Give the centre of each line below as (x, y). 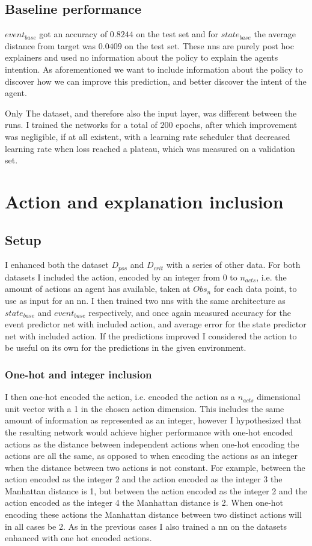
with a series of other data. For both (233, 265)
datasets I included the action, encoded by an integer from (113, 277)
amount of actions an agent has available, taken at (98, 289)
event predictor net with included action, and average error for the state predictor (156, 324)
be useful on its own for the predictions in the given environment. (126, 347)
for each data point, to (255, 289)
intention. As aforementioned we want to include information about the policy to (154, 69)
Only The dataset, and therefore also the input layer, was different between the (151, 113)
